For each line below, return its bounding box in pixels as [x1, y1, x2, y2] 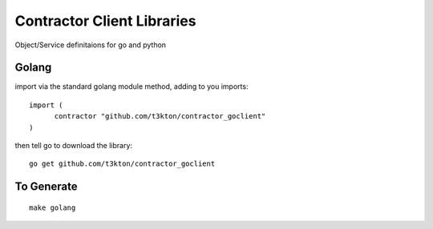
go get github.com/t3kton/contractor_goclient [29, 159, 216, 168]
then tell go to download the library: [14, 141, 132, 151]
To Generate [14, 180, 78, 194]
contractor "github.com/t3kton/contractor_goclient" [54, 112, 266, 121]
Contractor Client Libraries [14, 12, 196, 30]
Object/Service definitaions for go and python [14, 40, 167, 50]
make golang [29, 203, 76, 212]
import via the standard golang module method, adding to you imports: [14, 82, 249, 91]
